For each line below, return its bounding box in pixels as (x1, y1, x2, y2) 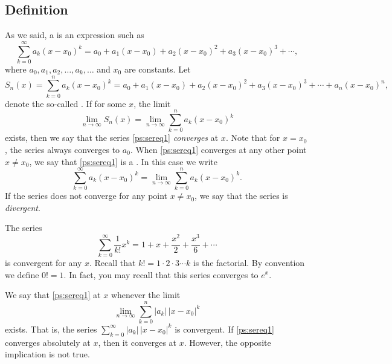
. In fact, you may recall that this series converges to (63, 268, 259, 281)
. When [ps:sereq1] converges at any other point (130, 143, 307, 155)
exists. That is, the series (5, 322, 97, 335)
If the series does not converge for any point (5, 189, 168, 202)
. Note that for (225, 131, 280, 144)
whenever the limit (111, 288, 181, 301)
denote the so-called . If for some (5, 97, 126, 109)
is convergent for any (5, 256, 82, 268)
